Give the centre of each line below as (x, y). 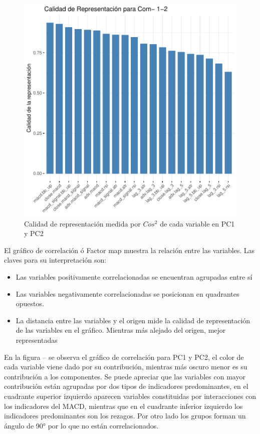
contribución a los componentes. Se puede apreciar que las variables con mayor (125, 376)
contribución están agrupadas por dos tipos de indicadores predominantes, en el (126, 386)
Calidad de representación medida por (82, 223)
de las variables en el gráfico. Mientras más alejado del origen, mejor (121, 330)
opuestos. (30, 303)
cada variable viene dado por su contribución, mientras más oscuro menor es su (126, 367)
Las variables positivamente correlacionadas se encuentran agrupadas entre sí (134, 276)
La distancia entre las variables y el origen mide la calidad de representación (133, 320)
